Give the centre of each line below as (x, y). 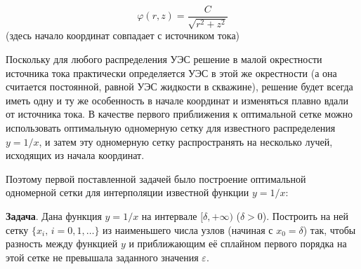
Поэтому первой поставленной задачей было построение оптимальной (156, 178)
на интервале (169, 215)
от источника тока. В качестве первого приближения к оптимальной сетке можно (179, 114)
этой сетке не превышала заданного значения (102, 257)
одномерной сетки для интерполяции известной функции (127, 192)
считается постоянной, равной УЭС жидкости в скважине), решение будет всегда (179, 87)
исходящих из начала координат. (75, 155)
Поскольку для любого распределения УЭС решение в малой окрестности (164, 59)
